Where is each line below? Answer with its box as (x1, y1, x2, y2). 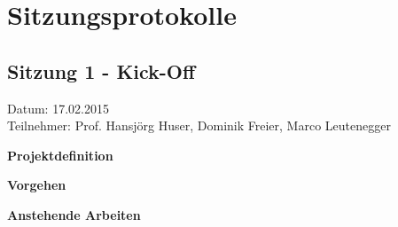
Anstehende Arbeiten (7, 205, 141, 223)
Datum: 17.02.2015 (7, 98, 109, 117)
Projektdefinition (7, 145, 113, 164)
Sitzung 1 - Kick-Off (7, 57, 196, 84)
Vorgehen (7, 176, 66, 194)
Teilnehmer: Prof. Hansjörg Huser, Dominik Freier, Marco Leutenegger (7, 116, 391, 135)
